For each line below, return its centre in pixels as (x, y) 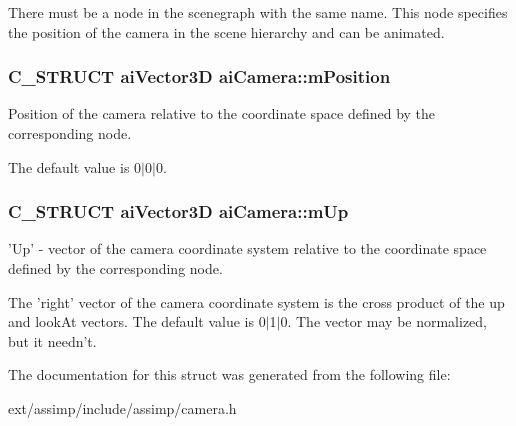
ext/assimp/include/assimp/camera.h (122, 407)
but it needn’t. (52, 340)
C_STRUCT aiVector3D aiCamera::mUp (178, 211)
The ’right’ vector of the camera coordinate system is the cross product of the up (256, 301)
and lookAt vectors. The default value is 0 (137, 321)
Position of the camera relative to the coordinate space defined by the (222, 113)
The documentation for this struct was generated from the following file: (229, 374)
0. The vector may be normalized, (384, 321)
